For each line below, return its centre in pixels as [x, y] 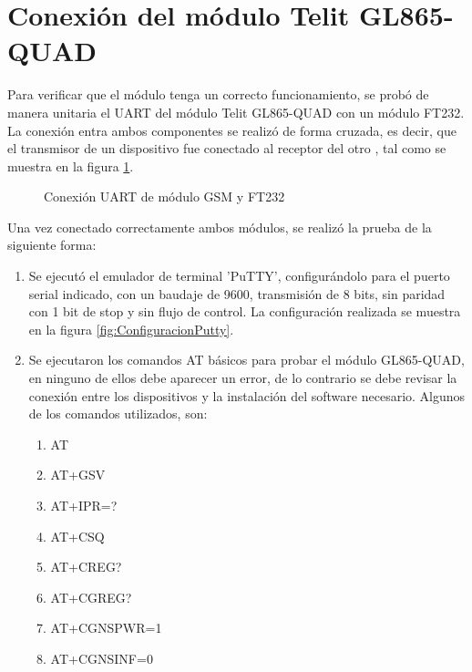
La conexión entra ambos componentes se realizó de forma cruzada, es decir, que [232, 130]
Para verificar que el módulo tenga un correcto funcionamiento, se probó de [218, 94]
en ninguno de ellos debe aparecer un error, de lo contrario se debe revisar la [243, 378]
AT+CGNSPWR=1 [106, 628]
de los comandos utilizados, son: [118, 414]
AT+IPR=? [84, 505]
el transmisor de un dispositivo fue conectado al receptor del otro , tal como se [227, 148]
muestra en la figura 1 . [71, 165]
